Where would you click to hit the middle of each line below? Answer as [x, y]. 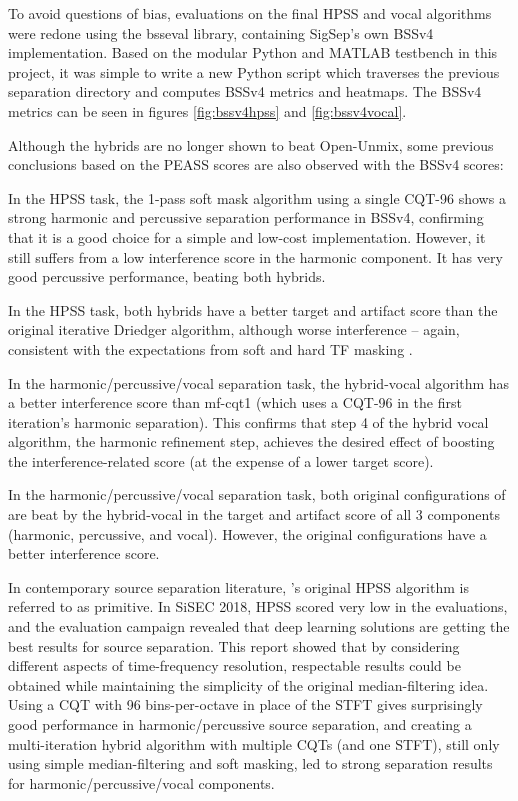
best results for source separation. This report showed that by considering [234, 645]
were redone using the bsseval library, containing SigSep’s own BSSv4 [221, 32]
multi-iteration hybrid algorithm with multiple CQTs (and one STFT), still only [254, 743]
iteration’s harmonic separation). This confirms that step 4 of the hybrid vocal [248, 421]
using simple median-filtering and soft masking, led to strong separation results [250, 763]
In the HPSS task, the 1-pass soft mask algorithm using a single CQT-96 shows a [257, 197]
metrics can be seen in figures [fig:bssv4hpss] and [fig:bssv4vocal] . [207, 110]
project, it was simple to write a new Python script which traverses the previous [254, 71]
